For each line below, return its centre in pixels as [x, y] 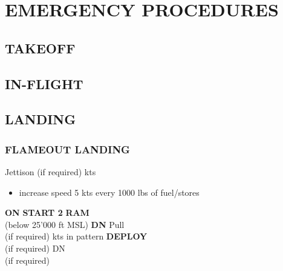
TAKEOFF [40, 48]
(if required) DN [35, 248]
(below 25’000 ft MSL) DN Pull [65, 224]
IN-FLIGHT [44, 83]
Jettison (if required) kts [50, 171]
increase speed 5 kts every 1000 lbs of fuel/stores [109, 192]
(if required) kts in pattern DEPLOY [76, 236]
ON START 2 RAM [47, 212]
